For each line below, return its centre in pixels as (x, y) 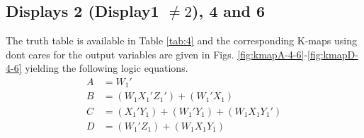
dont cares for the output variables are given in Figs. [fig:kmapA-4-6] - (157, 54)
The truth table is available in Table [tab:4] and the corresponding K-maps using (181, 40)
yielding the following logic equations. (107, 68)
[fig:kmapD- (333, 54)
